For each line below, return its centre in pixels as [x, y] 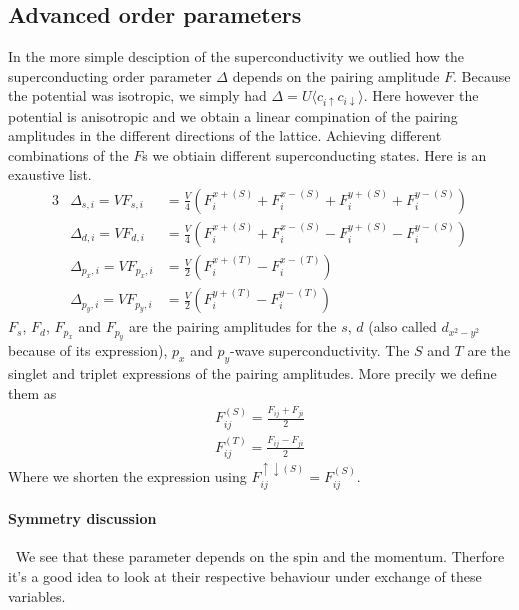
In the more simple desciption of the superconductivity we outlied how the [236, 56]
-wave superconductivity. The [320, 350]
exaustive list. [50, 174]
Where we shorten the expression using [127, 476]
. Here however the [421, 95]
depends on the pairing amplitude [336, 75]
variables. [37, 595]
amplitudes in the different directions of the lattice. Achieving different [225, 135]
